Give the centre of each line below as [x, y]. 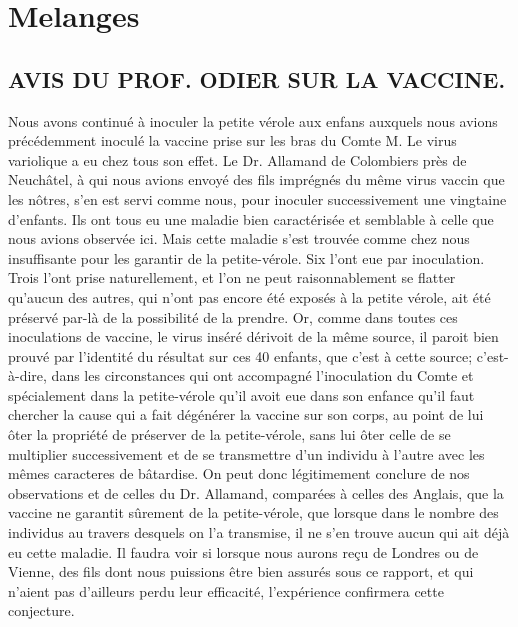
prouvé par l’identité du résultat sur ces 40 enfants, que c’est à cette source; [240, 355]
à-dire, [27, 375]
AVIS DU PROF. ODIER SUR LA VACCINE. [257, 78]
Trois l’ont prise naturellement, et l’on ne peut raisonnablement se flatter [232, 277]
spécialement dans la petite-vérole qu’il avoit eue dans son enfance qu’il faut [241, 394]
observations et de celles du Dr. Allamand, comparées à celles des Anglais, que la [256, 492]
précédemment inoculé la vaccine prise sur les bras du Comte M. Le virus [232, 140]
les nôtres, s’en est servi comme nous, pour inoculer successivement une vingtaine [257, 198]
